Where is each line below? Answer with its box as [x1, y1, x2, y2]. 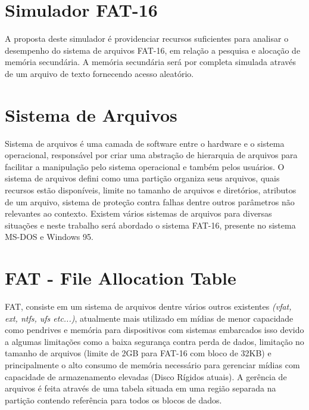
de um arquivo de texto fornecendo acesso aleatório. [5, 67, 194, 79]
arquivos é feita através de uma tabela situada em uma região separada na [5, 382, 276, 394]
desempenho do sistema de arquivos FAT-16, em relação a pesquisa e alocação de [5, 44, 301, 56]
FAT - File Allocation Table [5, 266, 236, 290]
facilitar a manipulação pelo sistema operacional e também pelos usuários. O [5, 160, 285, 172]
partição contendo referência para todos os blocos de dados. [5, 393, 222, 406]
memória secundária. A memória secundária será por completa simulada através [5, 56, 296, 68]
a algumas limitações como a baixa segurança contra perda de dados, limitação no [5, 335, 304, 347]
